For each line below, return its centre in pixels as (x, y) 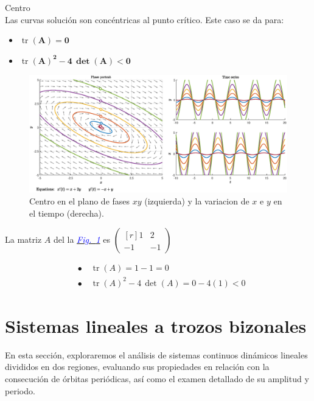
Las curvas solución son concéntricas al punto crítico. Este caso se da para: (145, 19)
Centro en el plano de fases (80, 200)
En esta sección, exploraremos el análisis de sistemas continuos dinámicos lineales (156, 354)
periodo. (20, 390)
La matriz (23, 239)
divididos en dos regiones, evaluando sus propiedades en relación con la (137, 367)
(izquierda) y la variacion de (197, 200)
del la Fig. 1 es (82, 239)
